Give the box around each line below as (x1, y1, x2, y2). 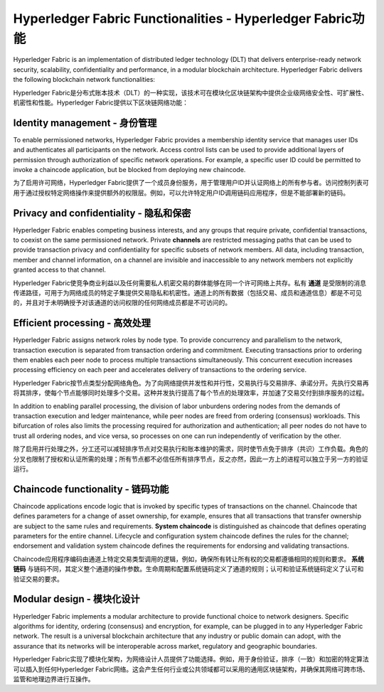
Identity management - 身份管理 (13, 117, 157, 129)
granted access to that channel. (13, 265, 107, 274)
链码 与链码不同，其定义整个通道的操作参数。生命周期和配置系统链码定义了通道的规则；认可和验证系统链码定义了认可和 (13, 565, 364, 573)
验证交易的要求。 (13, 575, 63, 583)
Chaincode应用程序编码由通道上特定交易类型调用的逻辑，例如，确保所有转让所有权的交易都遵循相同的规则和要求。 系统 (13, 555, 365, 563)
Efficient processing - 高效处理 (13, 317, 151, 329)
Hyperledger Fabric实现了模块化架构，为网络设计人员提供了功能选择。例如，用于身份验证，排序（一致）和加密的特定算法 (13, 655, 369, 664)
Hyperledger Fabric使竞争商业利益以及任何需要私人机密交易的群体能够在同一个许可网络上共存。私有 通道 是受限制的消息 (13, 278, 366, 287)
